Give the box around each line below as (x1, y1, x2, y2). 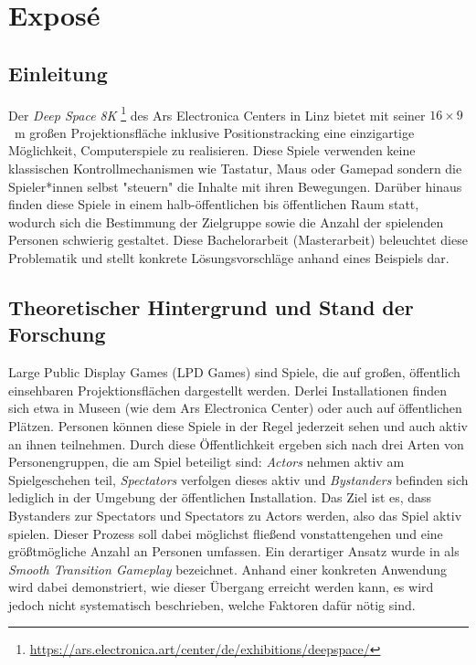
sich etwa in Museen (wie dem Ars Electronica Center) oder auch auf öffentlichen (8, 398, 462, 417)
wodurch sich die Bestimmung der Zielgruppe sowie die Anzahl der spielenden (8, 212, 444, 231)
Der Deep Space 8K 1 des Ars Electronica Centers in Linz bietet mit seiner (8, 102, 426, 124)
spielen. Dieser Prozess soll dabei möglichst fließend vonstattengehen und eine (8, 523, 443, 543)
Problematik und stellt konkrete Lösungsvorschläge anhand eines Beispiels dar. (8, 248, 450, 267)
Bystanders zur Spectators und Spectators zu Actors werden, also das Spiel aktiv (8, 505, 462, 524)
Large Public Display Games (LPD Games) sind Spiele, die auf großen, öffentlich (8, 363, 460, 382)
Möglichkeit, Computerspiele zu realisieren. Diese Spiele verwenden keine (8, 141, 416, 160)
